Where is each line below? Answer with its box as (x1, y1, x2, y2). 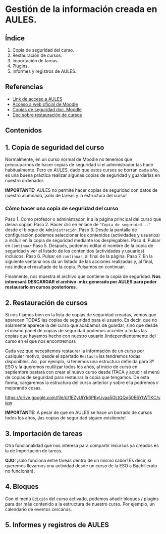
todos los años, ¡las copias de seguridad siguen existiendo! (5, 415, 126, 421)
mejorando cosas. (5, 385, 42, 391)
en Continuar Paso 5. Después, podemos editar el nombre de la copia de (5, 243, 154, 249)
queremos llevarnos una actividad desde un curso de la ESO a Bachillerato (5, 462, 158, 469)
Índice (5, 34, 25, 42)
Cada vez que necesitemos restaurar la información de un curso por (5, 348, 145, 354)
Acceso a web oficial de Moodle (12, 101, 78, 107)
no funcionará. (5, 468, 35, 474)
